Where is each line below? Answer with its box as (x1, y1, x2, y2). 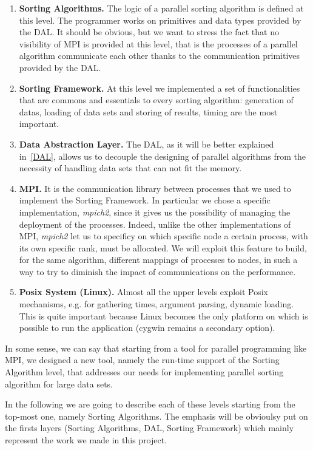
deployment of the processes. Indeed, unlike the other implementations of (19, 217, 291, 230)
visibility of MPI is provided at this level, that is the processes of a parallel (19, 37, 298, 50)
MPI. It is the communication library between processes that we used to (19, 182, 291, 194)
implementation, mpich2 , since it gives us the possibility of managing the (19, 205, 291, 218)
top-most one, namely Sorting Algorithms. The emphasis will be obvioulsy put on (5, 409, 308, 422)
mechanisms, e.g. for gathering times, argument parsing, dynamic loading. (19, 298, 294, 310)
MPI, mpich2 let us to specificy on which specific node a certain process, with (19, 230, 308, 242)
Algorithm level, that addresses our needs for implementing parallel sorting (5, 366, 284, 378)
